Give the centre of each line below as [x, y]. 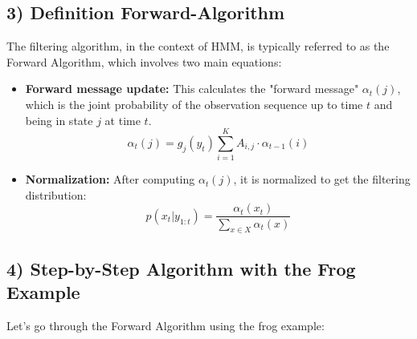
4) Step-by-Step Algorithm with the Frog [181, 268]
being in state [59, 120]
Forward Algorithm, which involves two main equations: [144, 61]
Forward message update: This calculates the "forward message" [192, 89]
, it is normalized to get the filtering [322, 179]
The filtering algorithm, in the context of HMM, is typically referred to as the [198, 46]
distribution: [56, 194]
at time [123, 120]
